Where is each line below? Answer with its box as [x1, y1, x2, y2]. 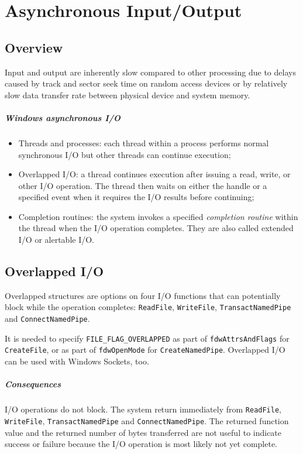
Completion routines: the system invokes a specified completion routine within [18, 210, 298, 222]
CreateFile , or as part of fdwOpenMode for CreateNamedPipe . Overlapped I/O [5, 343, 285, 356]
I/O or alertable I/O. [18, 233, 94, 246]
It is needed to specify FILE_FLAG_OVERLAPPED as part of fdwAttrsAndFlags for [5, 332, 290, 344]
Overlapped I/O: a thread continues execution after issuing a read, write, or [18, 168, 291, 180]
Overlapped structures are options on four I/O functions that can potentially [5, 289, 281, 301]
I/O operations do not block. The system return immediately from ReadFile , [5, 403, 282, 415]
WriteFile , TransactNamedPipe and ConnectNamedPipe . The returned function [5, 414, 289, 427]
